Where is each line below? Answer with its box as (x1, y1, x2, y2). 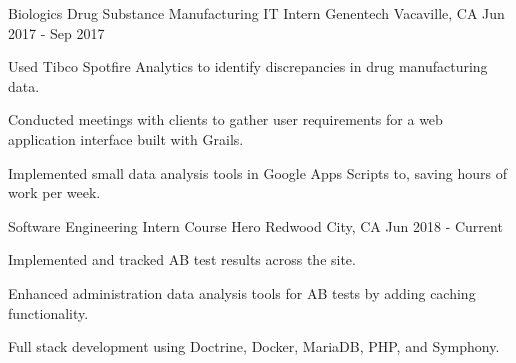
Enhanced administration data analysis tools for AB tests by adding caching (8, 282, 476, 303)
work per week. (8, 182, 101, 203)
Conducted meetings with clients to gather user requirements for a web (8, 109, 443, 130)
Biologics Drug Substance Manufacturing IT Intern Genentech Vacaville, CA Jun (8, 3, 505, 23)
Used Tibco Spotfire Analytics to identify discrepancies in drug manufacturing (8, 56, 488, 77)
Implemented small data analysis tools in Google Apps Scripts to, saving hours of (8, 162, 507, 183)
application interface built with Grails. (8, 128, 244, 149)
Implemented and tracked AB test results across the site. (8, 249, 356, 270)
